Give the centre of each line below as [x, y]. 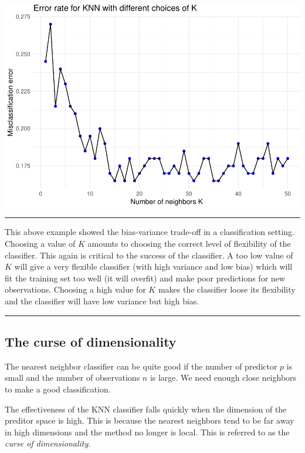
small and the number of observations [72, 377]
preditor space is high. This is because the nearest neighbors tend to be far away [150, 420]
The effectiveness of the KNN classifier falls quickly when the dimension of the [146, 409]
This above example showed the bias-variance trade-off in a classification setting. [150, 232]
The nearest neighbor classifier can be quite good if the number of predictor [141, 366]
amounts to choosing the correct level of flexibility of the [189, 244]
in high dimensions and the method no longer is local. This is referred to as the [147, 432]
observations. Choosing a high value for [75, 289]
